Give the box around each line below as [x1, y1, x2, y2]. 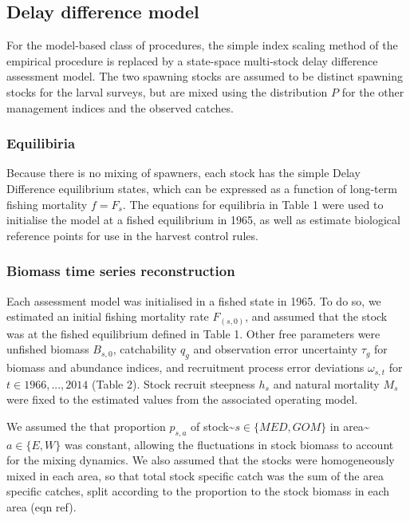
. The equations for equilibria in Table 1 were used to [122, 195, 384, 212]
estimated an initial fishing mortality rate [6, 308, 209, 325]
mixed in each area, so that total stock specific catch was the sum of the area [6, 467, 384, 484]
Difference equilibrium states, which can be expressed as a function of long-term [6, 180, 397, 196]
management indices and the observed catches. [6, 99, 234, 116]
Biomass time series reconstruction [6, 261, 235, 281]
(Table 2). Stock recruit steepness [92, 375, 255, 392]
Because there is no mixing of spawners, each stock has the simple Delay [6, 164, 361, 181]
